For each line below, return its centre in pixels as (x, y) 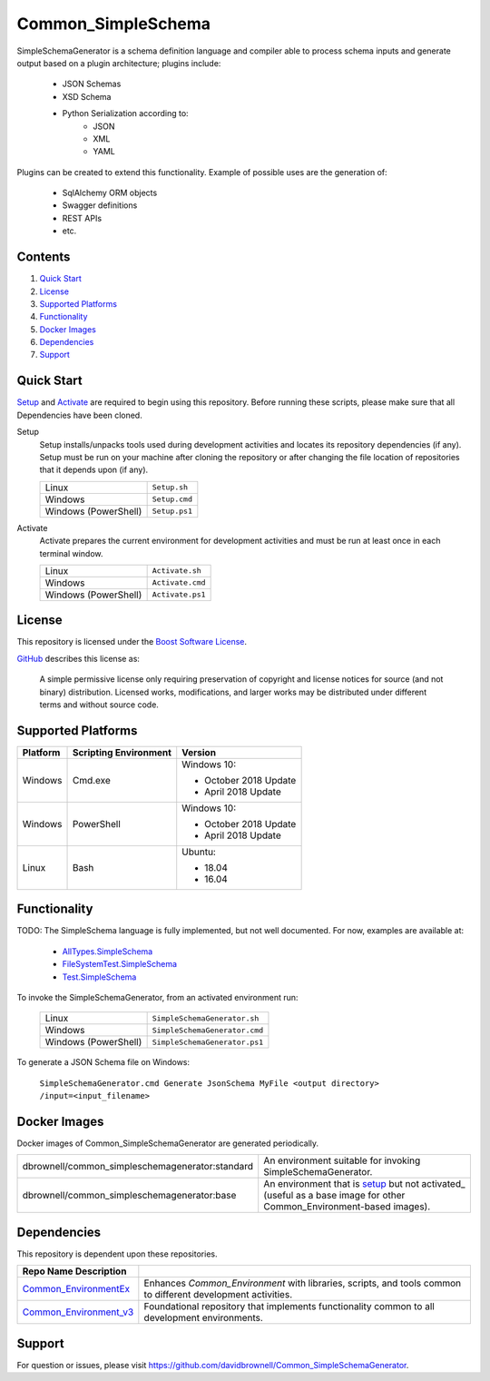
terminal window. (71, 553)
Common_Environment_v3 (78, 1312)
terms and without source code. (99, 705)
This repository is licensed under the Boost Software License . (132, 642)
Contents (44, 257)
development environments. (203, 1318)
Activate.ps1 (179, 595)
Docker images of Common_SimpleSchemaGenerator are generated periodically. (168, 1143)
